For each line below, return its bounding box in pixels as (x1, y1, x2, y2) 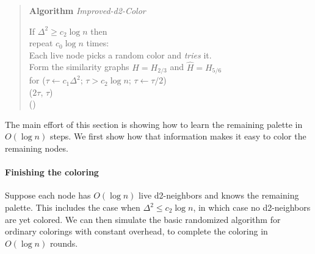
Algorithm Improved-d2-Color (29, 4, 146, 16)
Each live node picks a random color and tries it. (29, 48, 212, 61)
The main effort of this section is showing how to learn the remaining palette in (5, 118, 303, 130)
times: (86, 37, 109, 49)
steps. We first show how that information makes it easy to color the (49, 130, 306, 143)
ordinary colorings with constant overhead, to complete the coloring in (5, 225, 268, 238)
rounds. (49, 236, 78, 249)
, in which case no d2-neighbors (193, 201, 311, 213)
